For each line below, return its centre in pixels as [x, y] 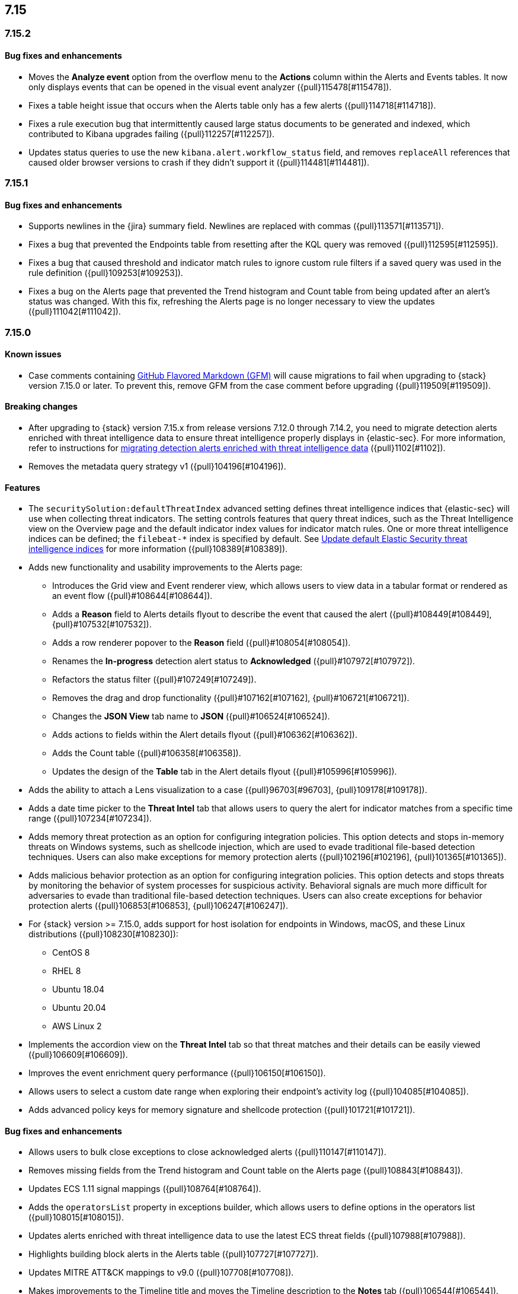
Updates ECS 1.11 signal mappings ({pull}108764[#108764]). [145, 1189]
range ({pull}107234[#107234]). [90, 819]
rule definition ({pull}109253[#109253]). [106, 273]
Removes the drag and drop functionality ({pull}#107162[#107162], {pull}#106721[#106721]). [231, 698]
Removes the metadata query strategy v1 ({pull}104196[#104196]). [157, 467]
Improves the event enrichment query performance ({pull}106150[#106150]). [177, 1073]
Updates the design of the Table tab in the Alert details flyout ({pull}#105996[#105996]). [225, 772]
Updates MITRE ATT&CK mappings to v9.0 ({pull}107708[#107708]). [161, 1273]
